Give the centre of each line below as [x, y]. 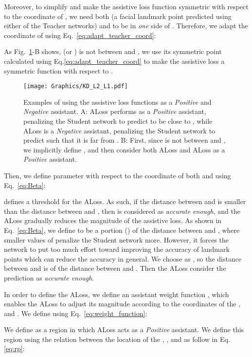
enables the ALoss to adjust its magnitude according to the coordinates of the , [122, 304]
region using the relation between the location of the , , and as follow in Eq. [117, 339]
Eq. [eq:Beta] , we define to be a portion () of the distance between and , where [122, 230]
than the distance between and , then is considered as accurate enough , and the [122, 211]
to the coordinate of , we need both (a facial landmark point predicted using [118, 16]
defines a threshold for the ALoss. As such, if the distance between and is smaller [125, 201]
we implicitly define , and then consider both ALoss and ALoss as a [124, 149]
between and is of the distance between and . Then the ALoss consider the [115, 268]
